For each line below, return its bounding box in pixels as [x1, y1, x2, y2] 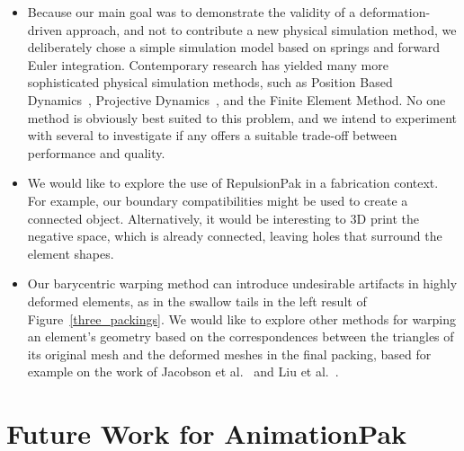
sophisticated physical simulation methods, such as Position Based [27, 73, 393, 92]
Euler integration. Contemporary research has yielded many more [27, 55, 388, 74]
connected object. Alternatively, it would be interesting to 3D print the [27, 208, 419, 227]
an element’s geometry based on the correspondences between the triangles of [27, 327, 454, 346]
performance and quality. [27, 143, 165, 162]
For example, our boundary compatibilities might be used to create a [27, 190, 408, 209]
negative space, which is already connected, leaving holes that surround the [27, 226, 442, 245]
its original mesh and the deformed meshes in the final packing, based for [27, 344, 432, 363]
